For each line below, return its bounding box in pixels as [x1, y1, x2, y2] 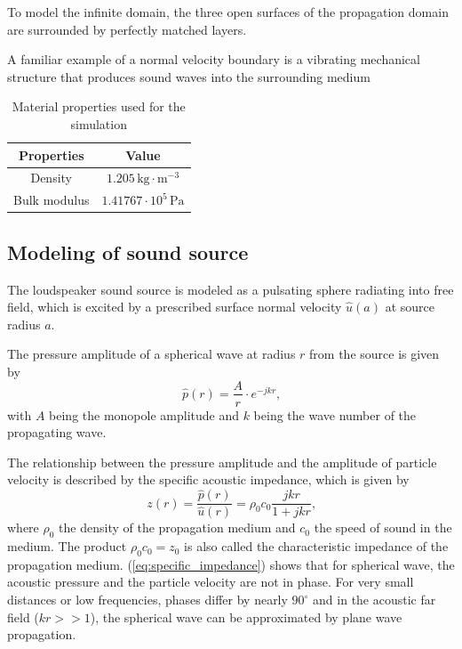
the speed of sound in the [314, 518, 452, 537]
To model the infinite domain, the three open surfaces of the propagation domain [7, 3, 449, 20]
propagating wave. [7, 423, 107, 442]
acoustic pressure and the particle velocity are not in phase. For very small [7, 572, 414, 591]
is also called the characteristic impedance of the [184, 537, 449, 556]
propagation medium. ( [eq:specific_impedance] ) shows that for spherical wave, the [7, 555, 455, 573]
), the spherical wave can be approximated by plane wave [90, 607, 402, 626]
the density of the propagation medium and [59, 518, 296, 537]
